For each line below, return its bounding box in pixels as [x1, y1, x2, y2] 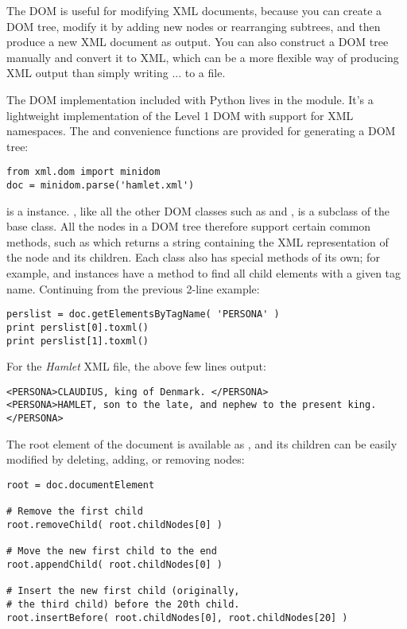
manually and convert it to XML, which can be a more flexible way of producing [6, 49, 399, 65]
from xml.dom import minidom [6, 166, 161, 178]
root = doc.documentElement [6, 479, 155, 491]
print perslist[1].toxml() [6, 335, 149, 347]
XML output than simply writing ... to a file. [6, 64, 226, 81]
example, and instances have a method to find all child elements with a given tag [6, 265, 401, 281]
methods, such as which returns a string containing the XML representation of [6, 233, 389, 250]
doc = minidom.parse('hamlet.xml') [6, 180, 195, 191]
